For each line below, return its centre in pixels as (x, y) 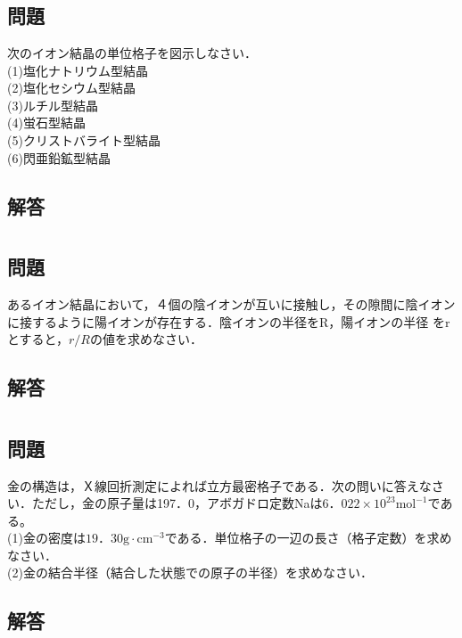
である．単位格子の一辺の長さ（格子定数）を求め (308, 538)
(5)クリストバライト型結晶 (84, 139)
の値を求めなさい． (146, 339)
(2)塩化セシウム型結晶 (71, 88)
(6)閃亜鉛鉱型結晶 (59, 157)
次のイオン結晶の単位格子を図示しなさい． (132, 53)
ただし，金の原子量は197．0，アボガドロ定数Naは (177, 503)
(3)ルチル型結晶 (53, 105)
